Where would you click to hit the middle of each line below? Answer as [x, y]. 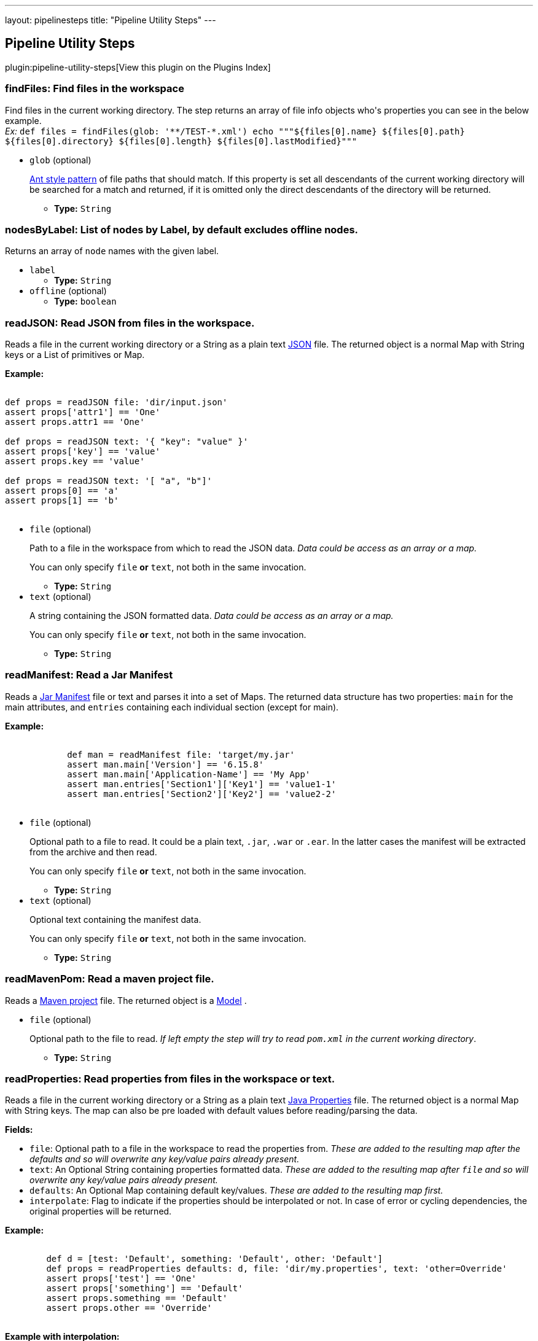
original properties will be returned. [101, 1211]
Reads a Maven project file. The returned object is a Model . [126, 1000]
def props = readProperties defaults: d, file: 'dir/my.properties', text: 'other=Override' [277, 1269]
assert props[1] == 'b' [62, 501]
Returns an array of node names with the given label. [112, 251]
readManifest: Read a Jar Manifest [89, 675]
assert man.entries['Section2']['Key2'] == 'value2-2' [202, 794]
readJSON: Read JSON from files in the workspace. [130, 323]
